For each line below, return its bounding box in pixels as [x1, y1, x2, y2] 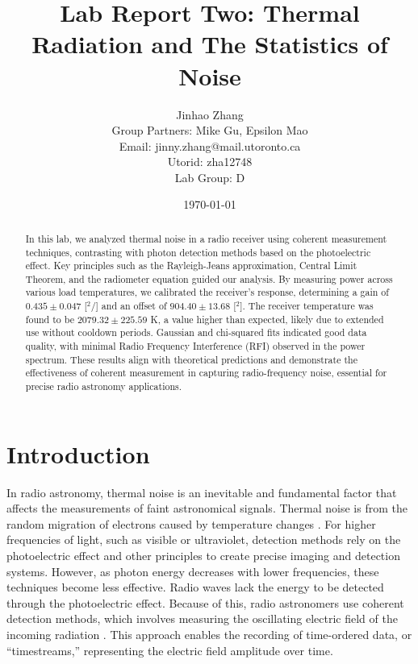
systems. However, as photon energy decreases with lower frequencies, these [6, 562, 379, 579]
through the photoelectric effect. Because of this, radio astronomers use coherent [6, 594, 404, 611]
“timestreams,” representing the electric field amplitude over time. [6, 641, 333, 658]
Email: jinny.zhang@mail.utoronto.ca [119, 137, 301, 154]
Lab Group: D [174, 168, 245, 185]
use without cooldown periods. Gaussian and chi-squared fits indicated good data [25, 326, 367, 339]
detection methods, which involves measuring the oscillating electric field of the [6, 610, 398, 627]
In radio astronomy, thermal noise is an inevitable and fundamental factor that [6, 483, 397, 500]
